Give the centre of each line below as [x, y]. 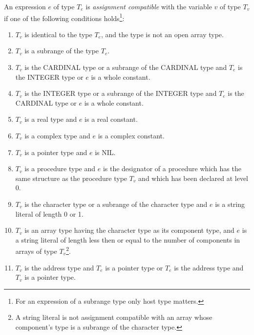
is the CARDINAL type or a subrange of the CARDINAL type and [126, 67]
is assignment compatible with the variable [149, 6]
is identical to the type [58, 34]
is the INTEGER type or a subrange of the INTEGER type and [121, 93]
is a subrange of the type [62, 51]
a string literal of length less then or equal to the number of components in [128, 239]
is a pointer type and [56, 152]
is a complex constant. [131, 135]
